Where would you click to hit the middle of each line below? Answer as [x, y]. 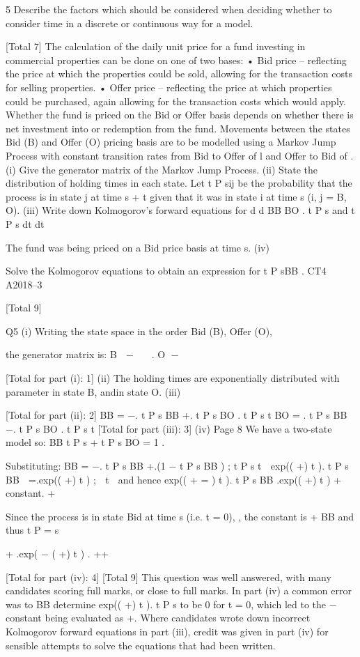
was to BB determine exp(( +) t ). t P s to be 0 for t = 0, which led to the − [171, 604]
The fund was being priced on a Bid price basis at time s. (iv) [138, 247]
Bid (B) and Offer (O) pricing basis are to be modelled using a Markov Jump [171, 142]
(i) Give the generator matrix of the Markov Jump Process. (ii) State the [162, 169]
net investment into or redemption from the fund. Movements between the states [178, 128]
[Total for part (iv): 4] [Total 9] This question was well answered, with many [169, 577]
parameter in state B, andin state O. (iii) [93, 391]
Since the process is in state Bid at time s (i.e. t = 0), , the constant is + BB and [180, 516]
